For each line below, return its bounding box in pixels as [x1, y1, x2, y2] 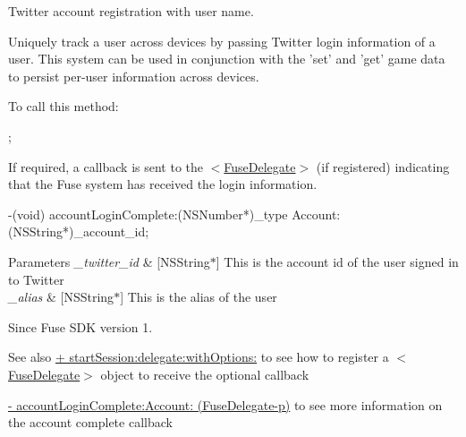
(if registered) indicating [316, 157, 450, 176]
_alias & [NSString [8, 287, 114, 306]
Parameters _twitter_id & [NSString [8, 252, 210, 270]
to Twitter [8, 270, 64, 288]
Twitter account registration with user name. [8, 2, 254, 20]
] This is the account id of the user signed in [216, 252, 459, 270]
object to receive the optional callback [100, 364, 309, 383]
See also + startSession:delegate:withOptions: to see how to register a [8, 347, 389, 366]
